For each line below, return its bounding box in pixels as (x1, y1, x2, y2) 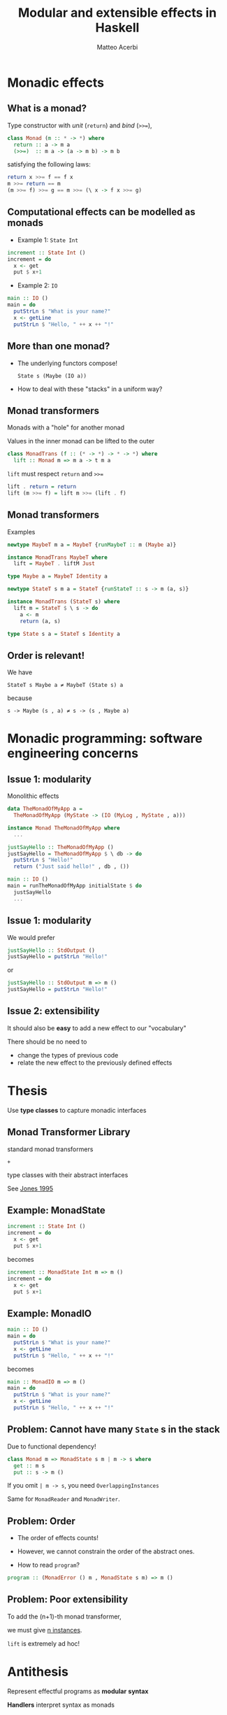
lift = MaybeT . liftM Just (13, 560, 96, 567)
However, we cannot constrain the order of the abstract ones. (17, 1547, 195, 1556)
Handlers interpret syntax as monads (7, 1700, 115, 1709)
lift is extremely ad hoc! (7, 1639, 80, 1648)
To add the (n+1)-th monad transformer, (7, 1612, 122, 1621)
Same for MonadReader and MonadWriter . (7, 1495, 120, 1503)
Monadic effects (7, 75, 105, 90)
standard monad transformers (7, 1145, 94, 1153)
